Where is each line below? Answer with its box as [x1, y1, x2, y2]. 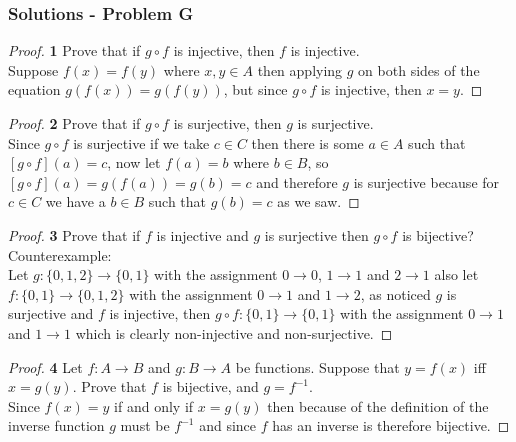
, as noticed [360, 283, 431, 304]
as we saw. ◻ [277, 191, 360, 212]
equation [8, 79, 61, 100]
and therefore [256, 171, 338, 192]
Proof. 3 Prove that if [8, 224, 141, 245]
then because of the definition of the [267, 395, 489, 416]
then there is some [251, 132, 364, 153]
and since [199, 415, 257, 436]
